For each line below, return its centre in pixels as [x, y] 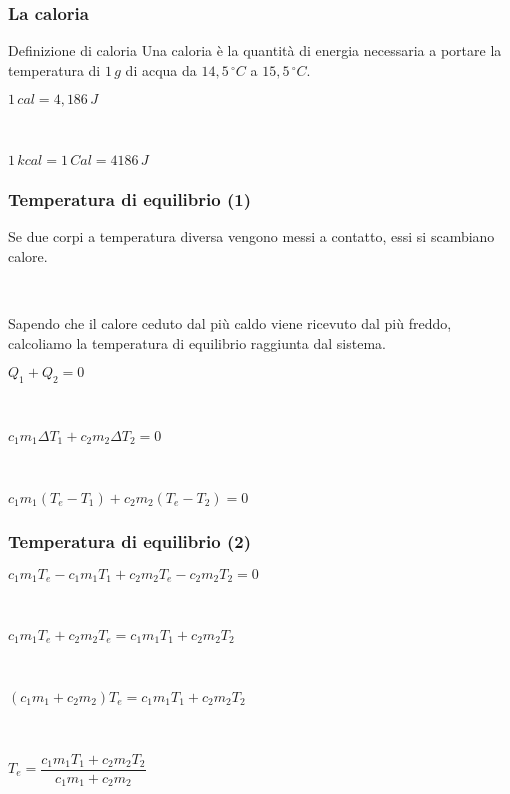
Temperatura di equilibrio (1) [129, 198]
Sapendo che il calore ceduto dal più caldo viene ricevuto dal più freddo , [230, 323]
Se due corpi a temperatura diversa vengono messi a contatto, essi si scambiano [251, 236]
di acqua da [161, 69]
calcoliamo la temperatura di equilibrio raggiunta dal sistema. [197, 342]
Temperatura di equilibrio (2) [129, 540]
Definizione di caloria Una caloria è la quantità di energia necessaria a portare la [255, 50]
